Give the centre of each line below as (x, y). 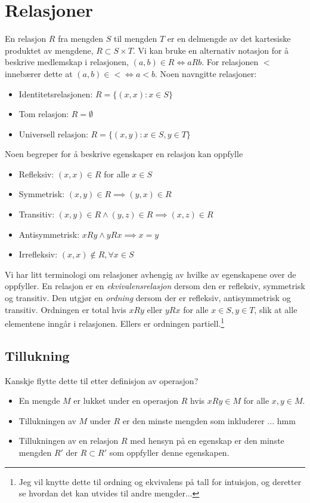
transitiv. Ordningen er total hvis (66, 309)
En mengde (39, 401)
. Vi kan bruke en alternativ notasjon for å (211, 50)
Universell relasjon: (53, 134)
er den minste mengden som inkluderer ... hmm (209, 420)
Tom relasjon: (44, 114)
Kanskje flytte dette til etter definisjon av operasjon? (102, 380)
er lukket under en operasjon (126, 401)
